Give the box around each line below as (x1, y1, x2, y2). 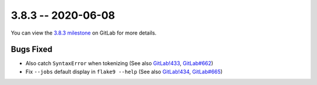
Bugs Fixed (11, 45, 53, 55)
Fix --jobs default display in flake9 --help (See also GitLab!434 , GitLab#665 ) (25, 68, 223, 75)
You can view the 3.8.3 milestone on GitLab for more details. (11, 29, 157, 36)
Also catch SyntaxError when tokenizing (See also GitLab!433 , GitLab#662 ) (25, 60, 214, 67)
